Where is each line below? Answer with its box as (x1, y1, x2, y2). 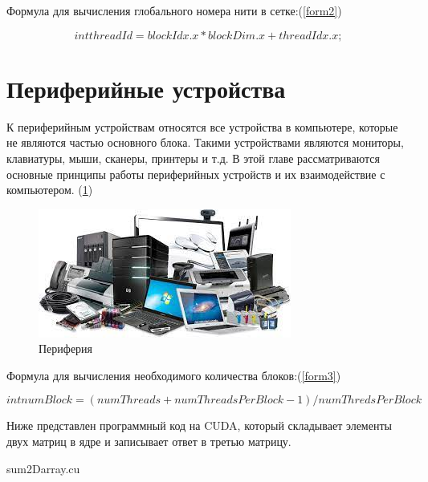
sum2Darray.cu (6, 460, 80, 476)
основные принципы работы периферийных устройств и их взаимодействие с (6, 165, 385, 182)
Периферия (39, 340, 93, 357)
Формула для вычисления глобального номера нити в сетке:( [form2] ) (6, 2, 342, 18)
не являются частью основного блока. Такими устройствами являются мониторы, (6, 134, 404, 151)
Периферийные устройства (6, 71, 286, 104)
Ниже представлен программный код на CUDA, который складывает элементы (6, 417, 392, 434)
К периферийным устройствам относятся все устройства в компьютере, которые (6, 118, 398, 135)
